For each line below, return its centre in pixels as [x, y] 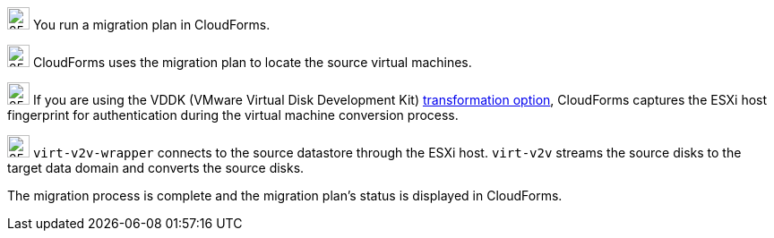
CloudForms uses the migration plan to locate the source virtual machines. [252, 62]
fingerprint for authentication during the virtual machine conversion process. [233, 115]
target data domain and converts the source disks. [156, 168]
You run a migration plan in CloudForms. [151, 25]
